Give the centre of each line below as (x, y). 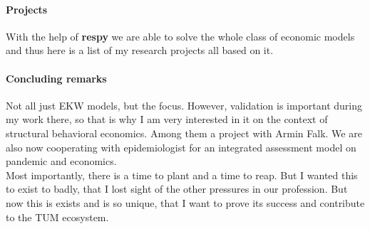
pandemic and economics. (61, 161)
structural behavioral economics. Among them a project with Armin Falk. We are (184, 133)
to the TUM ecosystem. (57, 217)
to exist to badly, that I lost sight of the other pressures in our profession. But (177, 189)
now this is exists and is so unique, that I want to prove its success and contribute (185, 202)
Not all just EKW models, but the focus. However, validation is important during (184, 105)
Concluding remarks (56, 78)
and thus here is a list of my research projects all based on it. (140, 50)
